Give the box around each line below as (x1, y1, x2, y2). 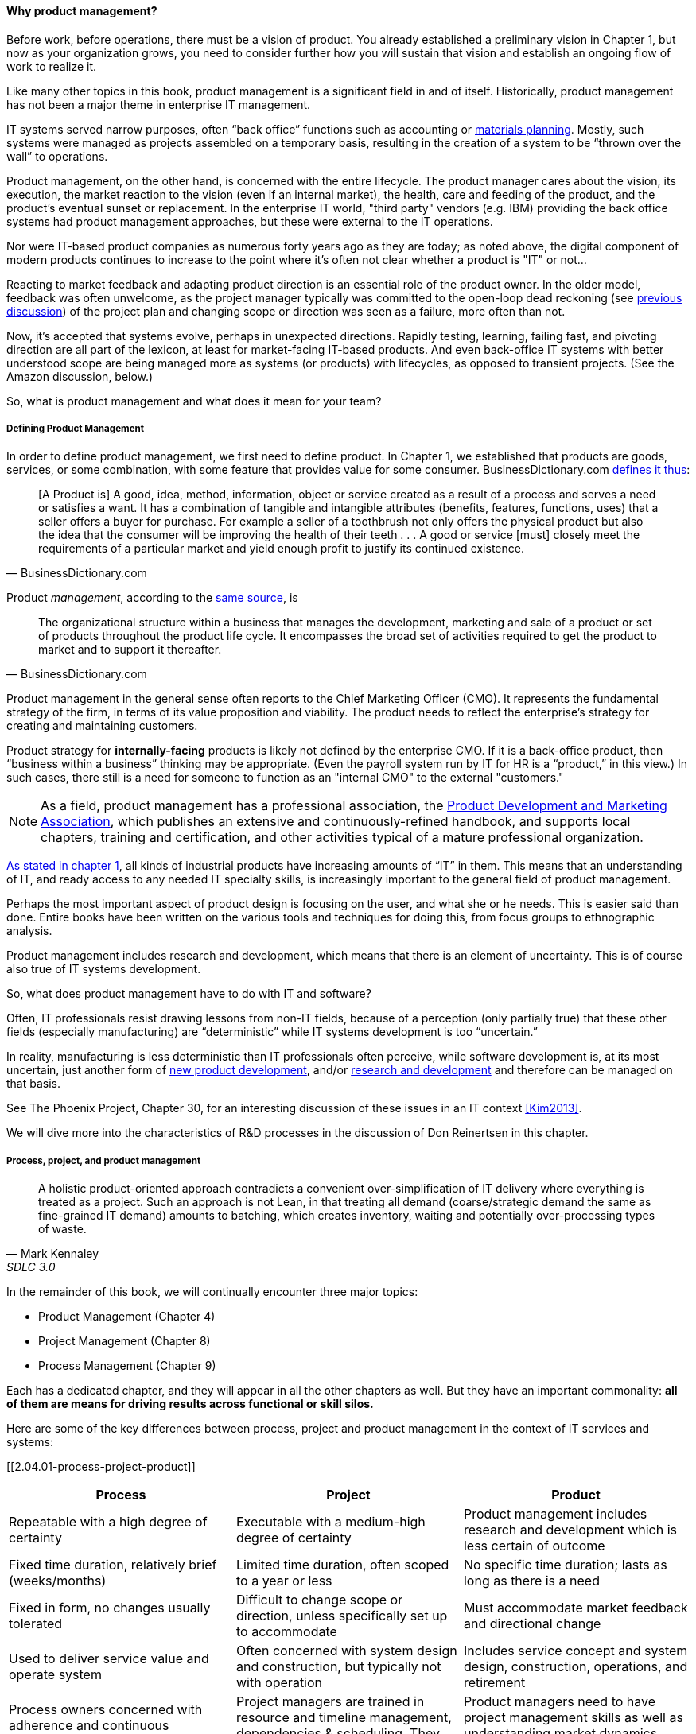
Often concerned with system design (235, 1643, 457, 1659)
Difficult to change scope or (235, 1592, 403, 1608)
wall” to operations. (6, 149, 108, 163)
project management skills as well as (463, 1709, 683, 1726)
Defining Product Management (6, 423, 145, 434)
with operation (235, 1674, 323, 1691)
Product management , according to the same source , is (6, 591, 298, 605)
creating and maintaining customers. (6, 719, 198, 733)
